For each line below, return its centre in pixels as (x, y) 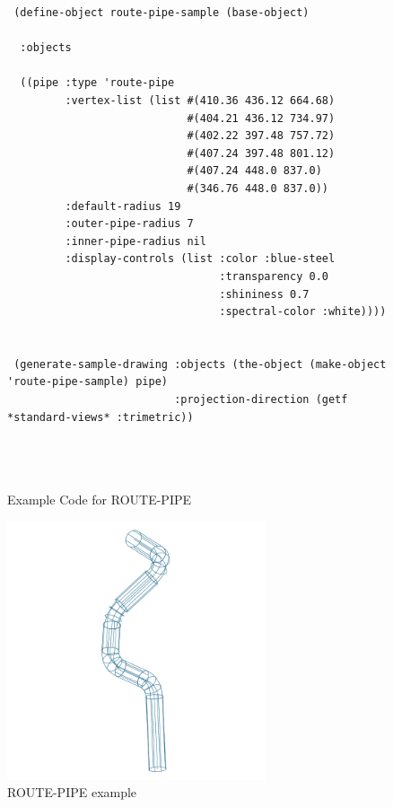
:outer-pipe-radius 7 (129, 224)
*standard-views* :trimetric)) (100, 417)
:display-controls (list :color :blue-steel (200, 259)
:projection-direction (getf (261, 400)
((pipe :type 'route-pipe (97, 83)
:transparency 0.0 (274, 276)
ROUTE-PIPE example (72, 792)
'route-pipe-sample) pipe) (87, 382)
